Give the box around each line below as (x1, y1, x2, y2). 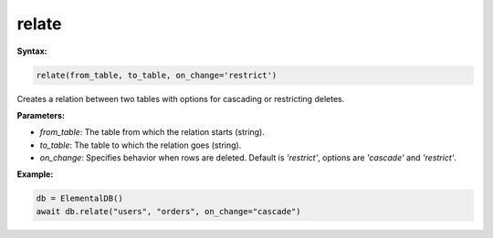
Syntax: (16, 46, 47, 57)
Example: (16, 169, 54, 180)
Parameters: (16, 109, 66, 120)
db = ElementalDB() (36, 193, 123, 204)
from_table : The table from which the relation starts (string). (39, 127, 265, 138)
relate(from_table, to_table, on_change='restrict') (36, 69, 278, 80)
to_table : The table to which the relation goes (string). (39, 140, 242, 150)
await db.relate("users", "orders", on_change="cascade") (36, 206, 301, 216)
